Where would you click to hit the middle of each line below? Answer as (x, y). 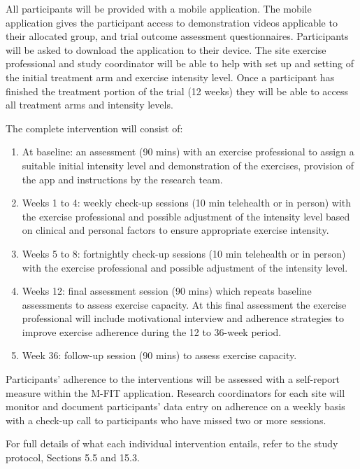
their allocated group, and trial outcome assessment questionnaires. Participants (177, 36)
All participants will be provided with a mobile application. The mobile (159, 8)
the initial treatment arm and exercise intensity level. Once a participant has (170, 77)
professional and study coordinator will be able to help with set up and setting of (180, 63)
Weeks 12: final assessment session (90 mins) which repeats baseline (167, 291)
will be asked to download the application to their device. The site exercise (166, 49)
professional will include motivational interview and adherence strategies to (183, 318)
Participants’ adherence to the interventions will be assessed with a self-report (173, 379)
